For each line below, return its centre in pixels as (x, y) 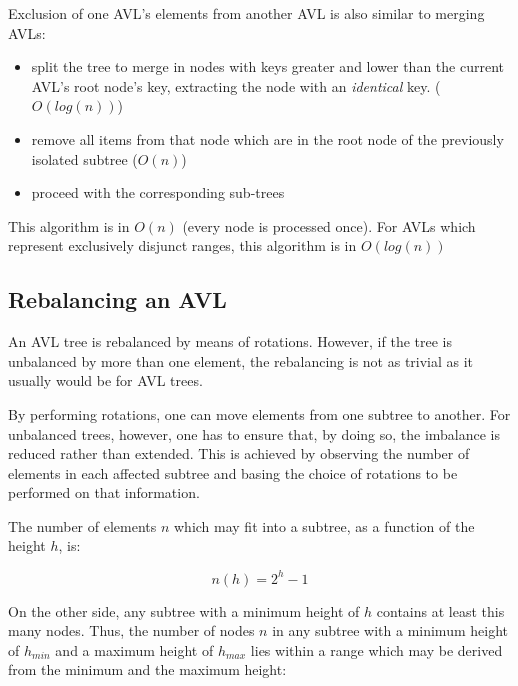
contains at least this (440, 610)
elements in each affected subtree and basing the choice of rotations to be (233, 472)
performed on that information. (104, 492)
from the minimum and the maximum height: (147, 669)
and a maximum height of (134, 649)
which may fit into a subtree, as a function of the (324, 525)
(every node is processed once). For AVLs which (329, 225)
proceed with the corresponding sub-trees (158, 192)
